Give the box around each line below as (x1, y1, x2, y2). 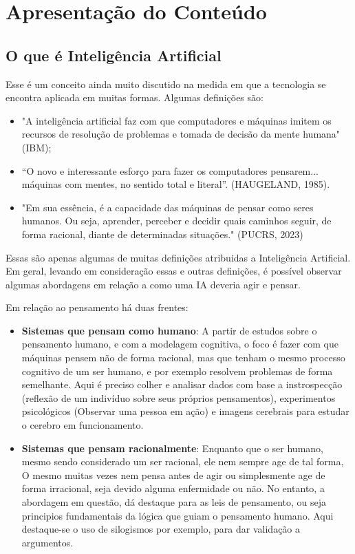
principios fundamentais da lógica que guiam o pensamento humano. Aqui (21, 508, 334, 522)
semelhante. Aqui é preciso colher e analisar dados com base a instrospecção (21, 377, 343, 392)
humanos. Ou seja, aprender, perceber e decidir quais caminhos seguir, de (21, 213, 332, 228)
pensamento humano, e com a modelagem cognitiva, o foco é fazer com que (21, 337, 338, 351)
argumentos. (21, 535, 74, 549)
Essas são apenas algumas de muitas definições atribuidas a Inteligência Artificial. (6, 250, 351, 264)
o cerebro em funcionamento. (21, 418, 144, 432)
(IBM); (21, 140, 52, 154)
